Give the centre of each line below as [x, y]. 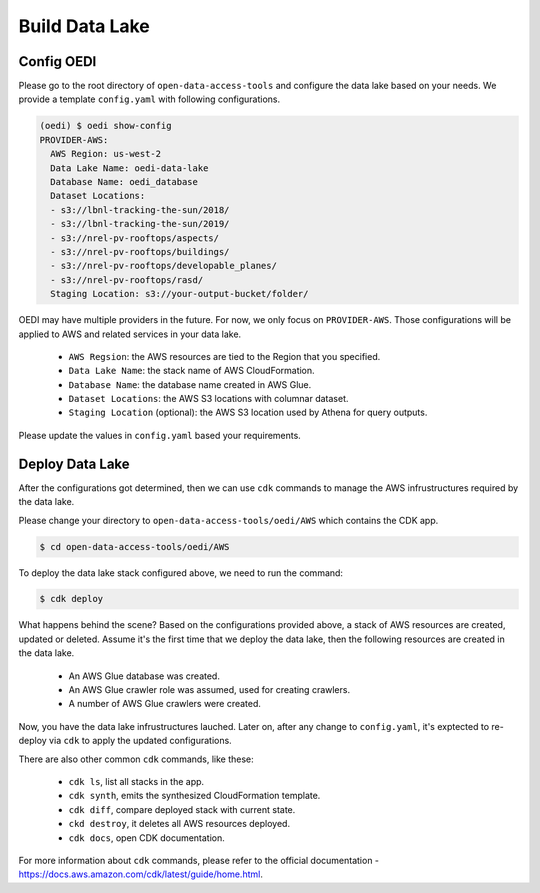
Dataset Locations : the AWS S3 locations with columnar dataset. [208, 399]
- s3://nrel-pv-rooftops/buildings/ [140, 251]
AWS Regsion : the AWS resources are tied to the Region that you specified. [224, 356]
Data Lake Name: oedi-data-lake [129, 168]
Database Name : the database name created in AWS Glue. [190, 384]
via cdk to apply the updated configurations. [140, 741]
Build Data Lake [84, 26]
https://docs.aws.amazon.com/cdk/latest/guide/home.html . [141, 874]
